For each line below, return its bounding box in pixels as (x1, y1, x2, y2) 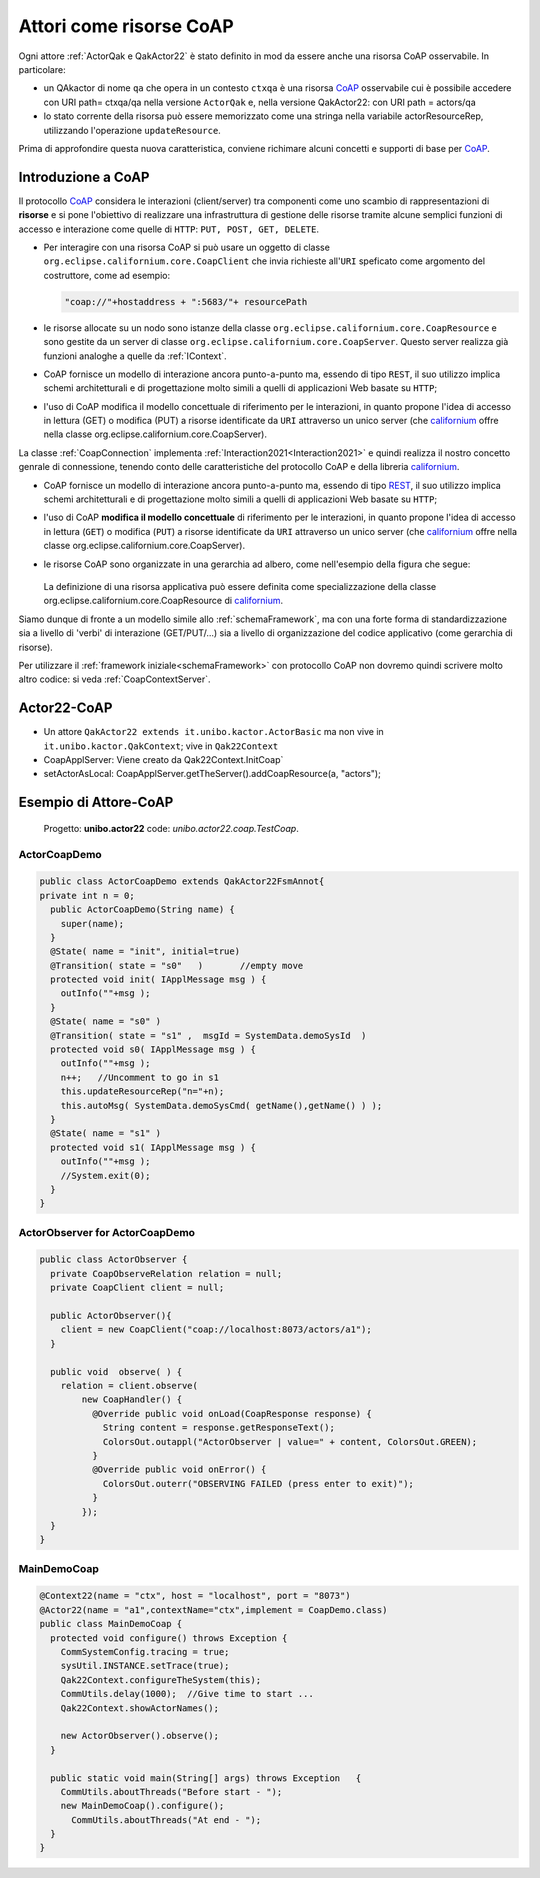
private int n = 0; (39, 890, 135, 901)
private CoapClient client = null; (50, 1282, 225, 1294)
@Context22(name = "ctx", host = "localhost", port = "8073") (39, 1590, 351, 1602)
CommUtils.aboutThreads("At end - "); (71, 1814, 262, 1825)
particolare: (18, 63, 66, 75)
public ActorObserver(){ (50, 1310, 172, 1322)
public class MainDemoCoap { (39, 1618, 183, 1630)
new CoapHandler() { (81, 1394, 183, 1405)
